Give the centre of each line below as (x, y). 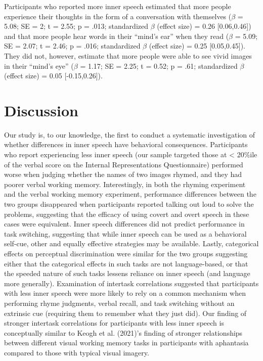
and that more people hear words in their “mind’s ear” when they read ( (117, 36)
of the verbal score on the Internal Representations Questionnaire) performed (124, 164)
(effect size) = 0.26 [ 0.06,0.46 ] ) (204, 26)
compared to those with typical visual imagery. (77, 352)
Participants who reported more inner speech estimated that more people (118, 6)
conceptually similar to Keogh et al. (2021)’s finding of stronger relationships (123, 332)
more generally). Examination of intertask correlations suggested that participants (131, 283)
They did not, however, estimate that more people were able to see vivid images (128, 55)
